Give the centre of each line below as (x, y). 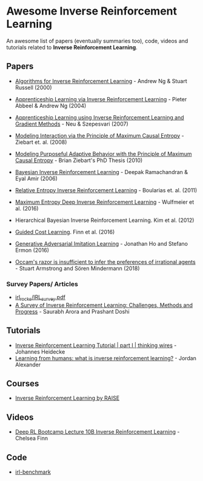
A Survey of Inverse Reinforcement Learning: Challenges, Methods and (104, 305)
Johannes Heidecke (40, 351)
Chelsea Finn (32, 439)
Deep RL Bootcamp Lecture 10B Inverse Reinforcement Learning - (97, 432)
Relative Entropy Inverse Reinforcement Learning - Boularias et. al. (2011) (106, 190)
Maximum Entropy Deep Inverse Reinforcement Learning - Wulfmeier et (105, 202)
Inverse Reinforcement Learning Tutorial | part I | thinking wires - (96, 345)
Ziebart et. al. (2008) (41, 142)
